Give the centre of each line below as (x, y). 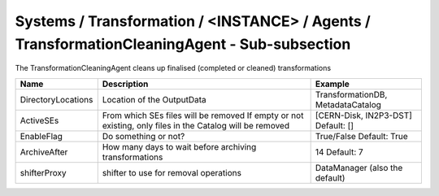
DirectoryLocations (57, 99)
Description (125, 84)
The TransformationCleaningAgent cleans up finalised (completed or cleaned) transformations (173, 68)
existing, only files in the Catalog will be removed (196, 125)
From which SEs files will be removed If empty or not (203, 115)
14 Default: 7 (339, 152)
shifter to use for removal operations (172, 172)
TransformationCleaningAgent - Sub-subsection (183, 44)
